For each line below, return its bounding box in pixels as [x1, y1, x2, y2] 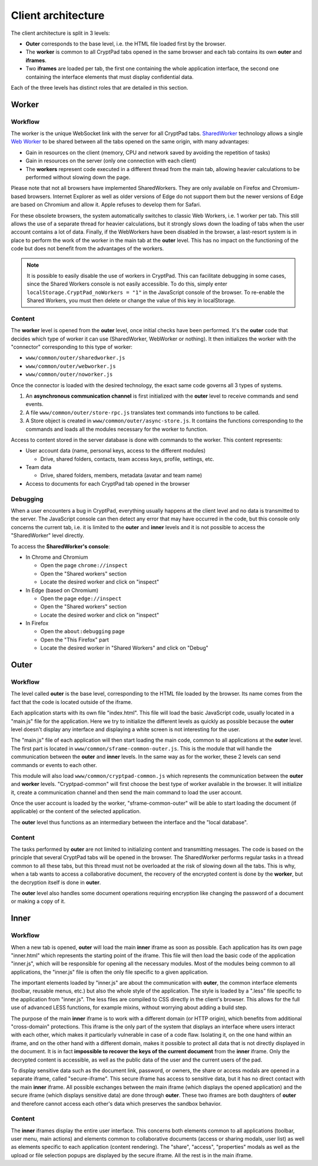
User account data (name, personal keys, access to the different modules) [25, 447, 206, 454]
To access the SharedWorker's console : [11, 543, 110, 550]
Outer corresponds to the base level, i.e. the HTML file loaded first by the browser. [25, 40, 226, 47]
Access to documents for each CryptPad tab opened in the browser [25, 480, 190, 487]
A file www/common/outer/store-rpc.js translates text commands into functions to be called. [25, 409, 260, 416]
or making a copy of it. [11, 898, 66, 905]
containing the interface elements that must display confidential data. [25, 73, 194, 80]
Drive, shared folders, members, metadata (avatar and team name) [40, 472, 203, 479]
